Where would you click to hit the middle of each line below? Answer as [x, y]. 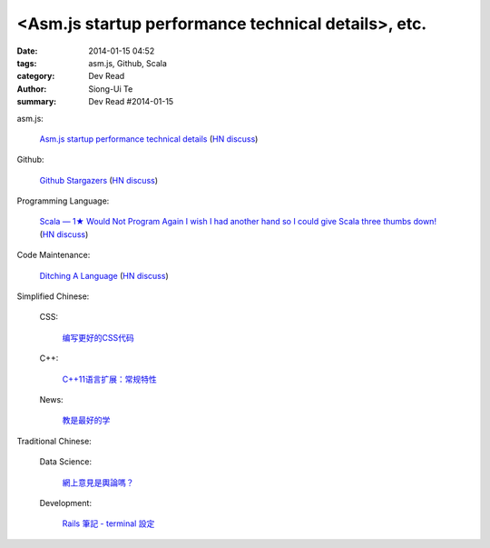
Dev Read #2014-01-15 [131, 102]
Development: [66, 503]
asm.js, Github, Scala [128, 63]
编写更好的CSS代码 [98, 337]
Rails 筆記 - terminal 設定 [108, 523]
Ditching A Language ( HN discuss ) [104, 275]
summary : [37, 102]
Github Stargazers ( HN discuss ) [99, 180]
